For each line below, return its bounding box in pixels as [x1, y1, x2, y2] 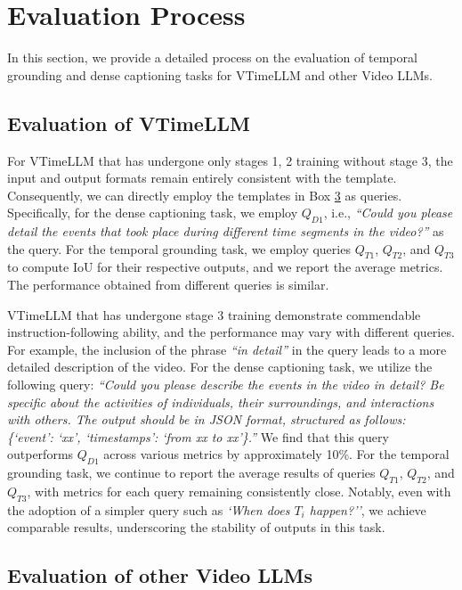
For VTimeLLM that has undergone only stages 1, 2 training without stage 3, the [7, 151, 453, 169]
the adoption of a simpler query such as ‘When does [7, 500, 290, 519]
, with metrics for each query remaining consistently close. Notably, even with [27, 482, 451, 501]
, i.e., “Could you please [323, 203, 453, 222]
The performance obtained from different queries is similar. [7, 275, 329, 294]
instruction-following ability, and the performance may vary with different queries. [7, 323, 455, 341]
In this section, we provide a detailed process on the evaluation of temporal [7, 48, 417, 67]
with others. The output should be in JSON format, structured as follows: [7, 410, 406, 429]
